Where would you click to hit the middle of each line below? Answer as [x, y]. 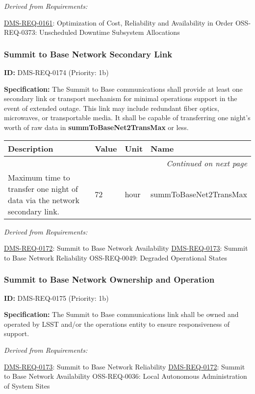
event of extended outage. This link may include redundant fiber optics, [112, 108]
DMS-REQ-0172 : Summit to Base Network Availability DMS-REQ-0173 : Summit [126, 248]
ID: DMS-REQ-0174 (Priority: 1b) [56, 72]
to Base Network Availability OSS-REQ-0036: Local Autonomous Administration [126, 376]
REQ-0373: [21, 32]
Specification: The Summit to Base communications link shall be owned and [121, 314]
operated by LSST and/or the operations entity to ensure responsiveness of [117, 324]
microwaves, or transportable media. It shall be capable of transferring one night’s [127, 118]
